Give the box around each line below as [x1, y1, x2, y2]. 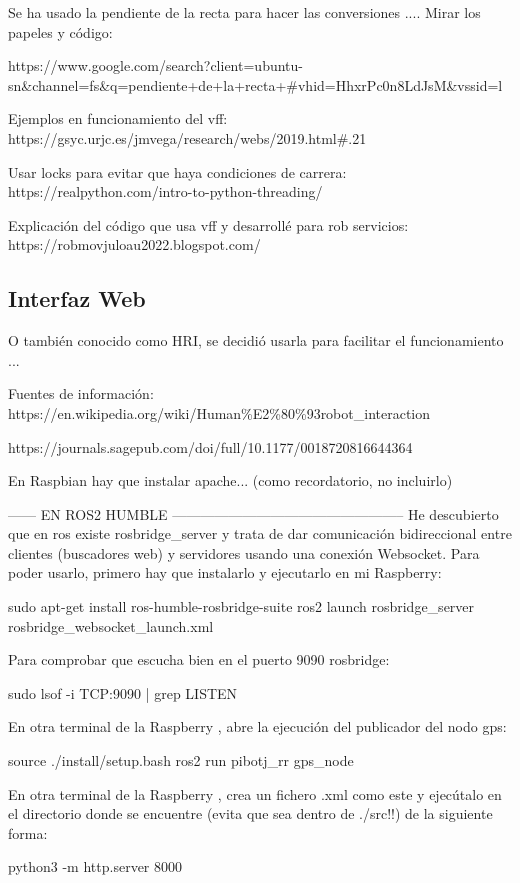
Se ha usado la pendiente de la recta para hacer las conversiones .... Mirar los [8, 2, 481, 22]
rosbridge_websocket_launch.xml [8, 615, 214, 636]
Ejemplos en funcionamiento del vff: [8, 108, 228, 129]
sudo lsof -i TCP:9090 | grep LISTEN [8, 682, 238, 703]
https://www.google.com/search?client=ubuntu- [8, 55, 303, 76]
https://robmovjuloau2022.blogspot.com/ [8, 234, 261, 255]
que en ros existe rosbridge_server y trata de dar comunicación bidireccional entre [8, 523, 512, 544]
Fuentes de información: [8, 383, 154, 404]
